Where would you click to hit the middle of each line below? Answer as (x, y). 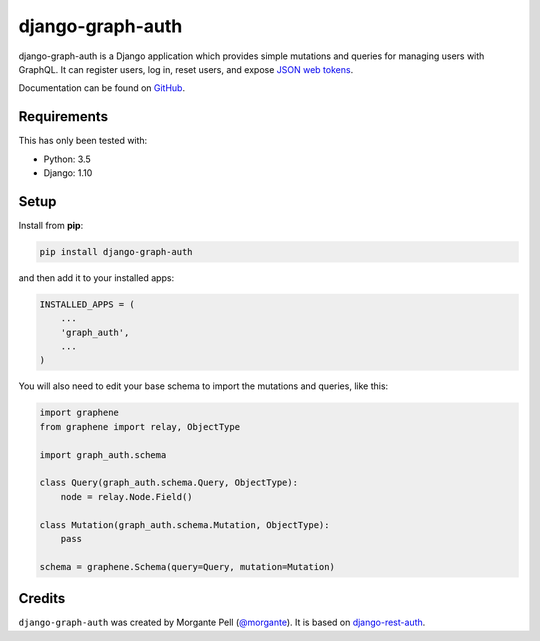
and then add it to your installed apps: (96, 277)
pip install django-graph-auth (116, 251)
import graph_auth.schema (103, 454)
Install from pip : (51, 225)
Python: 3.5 (67, 159)
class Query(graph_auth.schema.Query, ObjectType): (169, 483)
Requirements (63, 116)
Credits (42, 598)
